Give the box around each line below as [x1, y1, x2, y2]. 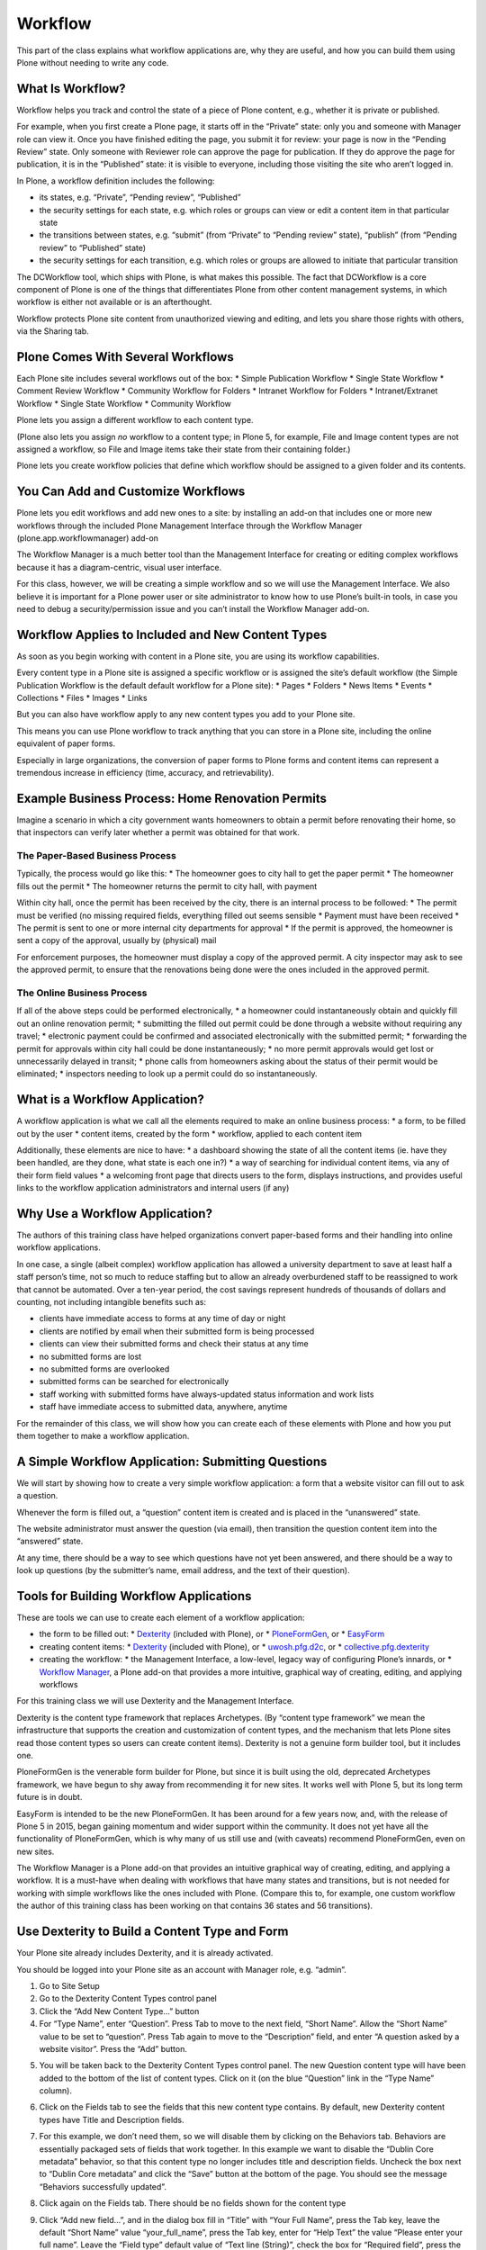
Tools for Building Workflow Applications [16, 1588, 252, 1604]
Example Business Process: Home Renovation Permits [16, 790, 328, 805]
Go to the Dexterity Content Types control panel [39, 1993, 218, 2004]
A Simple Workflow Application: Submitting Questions [16, 1453, 328, 1469]
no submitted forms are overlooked [39, 1363, 170, 1374]
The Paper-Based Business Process [16, 850, 177, 862]
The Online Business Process [16, 986, 148, 999]
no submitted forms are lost [39, 1351, 142, 1362]
